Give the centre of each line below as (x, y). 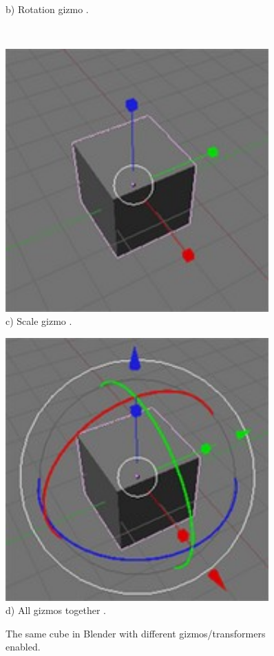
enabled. (23, 647)
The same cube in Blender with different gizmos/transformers (136, 633)
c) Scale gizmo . (39, 321)
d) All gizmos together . (56, 610)
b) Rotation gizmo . (47, 9)
